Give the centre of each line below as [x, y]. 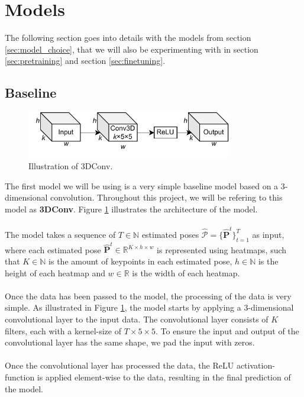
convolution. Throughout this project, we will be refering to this [166, 197]
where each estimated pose [53, 249]
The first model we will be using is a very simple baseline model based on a [142, 185]
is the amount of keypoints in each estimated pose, [140, 261]
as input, [268, 234]
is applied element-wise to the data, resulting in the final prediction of [164, 377]
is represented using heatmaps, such [222, 249]
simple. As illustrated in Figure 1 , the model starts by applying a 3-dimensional [149, 307]
